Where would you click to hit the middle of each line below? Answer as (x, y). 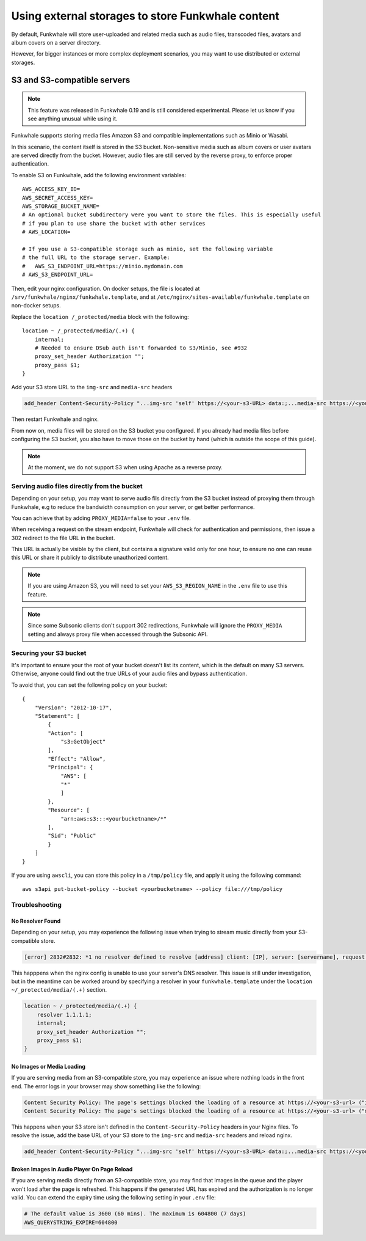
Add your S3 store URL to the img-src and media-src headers (92, 387)
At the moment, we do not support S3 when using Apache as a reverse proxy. (125, 467)
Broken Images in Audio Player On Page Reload (72, 1170)
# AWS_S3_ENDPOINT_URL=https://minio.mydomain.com (102, 266)
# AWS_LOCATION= (46, 232)
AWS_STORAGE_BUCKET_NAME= (61, 207)
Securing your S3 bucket (49, 653)
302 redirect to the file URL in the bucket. (63, 538)
